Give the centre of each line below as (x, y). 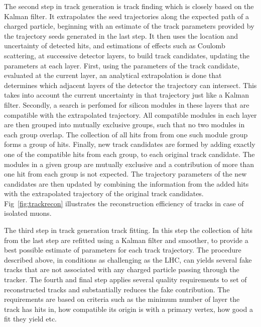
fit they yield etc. (30, 319)
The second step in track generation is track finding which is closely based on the (129, 6)
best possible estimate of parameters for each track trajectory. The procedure (123, 250)
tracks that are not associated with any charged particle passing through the (122, 269)
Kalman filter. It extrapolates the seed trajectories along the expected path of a (127, 16)
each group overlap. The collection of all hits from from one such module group (126, 134)
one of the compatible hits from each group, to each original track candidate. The (129, 154)
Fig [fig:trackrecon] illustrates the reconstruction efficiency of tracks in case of (124, 203)
